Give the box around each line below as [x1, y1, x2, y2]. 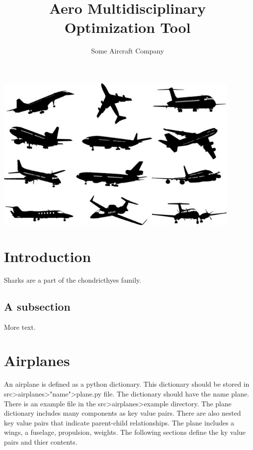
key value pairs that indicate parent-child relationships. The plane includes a [4, 417, 234, 427]
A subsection [4, 298, 71, 314]
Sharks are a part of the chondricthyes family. [4, 274, 141, 285]
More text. [4, 321, 36, 332]
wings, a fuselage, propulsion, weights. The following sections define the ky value [4, 427, 246, 437]
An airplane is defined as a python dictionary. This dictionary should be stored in [4, 379, 250, 389]
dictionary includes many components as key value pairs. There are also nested [4, 408, 241, 418]
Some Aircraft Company [91, 46, 164, 56]
